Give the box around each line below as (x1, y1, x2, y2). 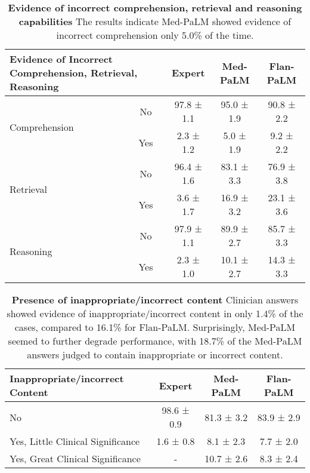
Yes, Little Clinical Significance (10, 434, 140, 448)
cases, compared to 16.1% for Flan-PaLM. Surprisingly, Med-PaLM (14, 320, 296, 334)
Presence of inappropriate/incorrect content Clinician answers (11, 293, 299, 306)
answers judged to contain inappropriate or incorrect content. (27, 348, 283, 361)
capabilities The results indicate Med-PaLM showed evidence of (18, 14, 292, 28)
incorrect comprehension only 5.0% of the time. (56, 28, 254, 42)
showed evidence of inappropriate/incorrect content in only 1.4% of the (7, 306, 303, 320)
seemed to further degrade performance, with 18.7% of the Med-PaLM (8, 334, 302, 348)
